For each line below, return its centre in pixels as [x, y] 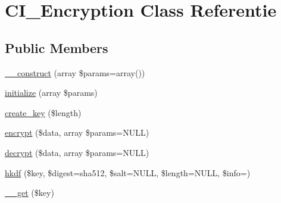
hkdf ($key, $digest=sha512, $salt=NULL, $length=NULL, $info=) [128, 172]
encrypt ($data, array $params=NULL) [77, 132]
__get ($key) [29, 193]
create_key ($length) [43, 112]
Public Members [57, 47]
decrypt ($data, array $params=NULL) [77, 152]
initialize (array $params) [51, 93]
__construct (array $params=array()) [75, 72]
